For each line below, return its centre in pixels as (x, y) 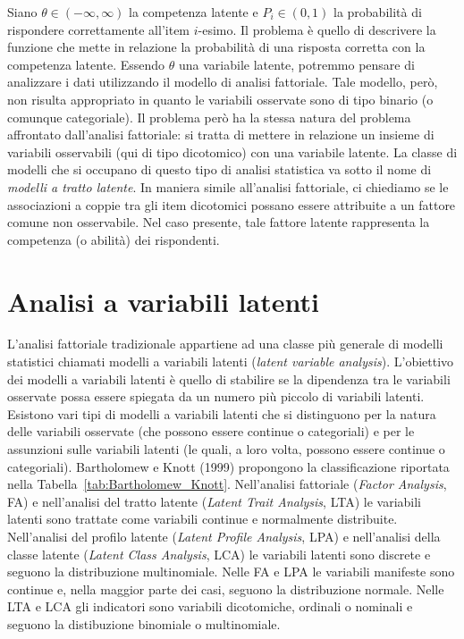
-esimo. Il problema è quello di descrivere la (317, 29)
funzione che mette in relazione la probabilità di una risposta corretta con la (216, 47)
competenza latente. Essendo (86, 64)
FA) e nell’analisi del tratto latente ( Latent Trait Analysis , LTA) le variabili (215, 501)
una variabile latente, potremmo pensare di (297, 64)
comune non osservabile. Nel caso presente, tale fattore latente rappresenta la (219, 222)
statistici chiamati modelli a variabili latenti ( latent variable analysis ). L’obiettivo (231, 362)
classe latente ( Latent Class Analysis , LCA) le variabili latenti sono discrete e (219, 554)
